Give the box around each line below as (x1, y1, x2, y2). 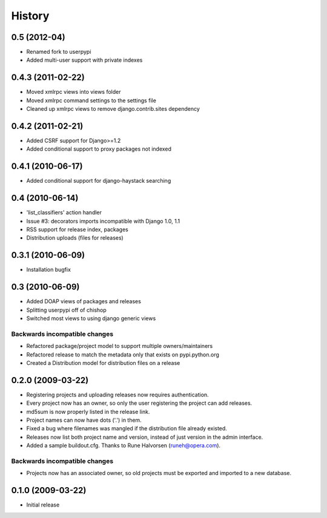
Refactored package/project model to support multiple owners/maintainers (26, 343, 213, 350)
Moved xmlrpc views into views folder (26, 88, 121, 96)
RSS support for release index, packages (26, 226, 128, 233)
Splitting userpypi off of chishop (26, 306, 107, 313)
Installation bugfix (26, 266, 71, 274)
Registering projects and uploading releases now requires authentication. (26, 391, 209, 398)
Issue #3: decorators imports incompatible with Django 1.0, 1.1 (26, 217, 180, 225)
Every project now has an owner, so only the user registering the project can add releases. (26, 399, 253, 407)
